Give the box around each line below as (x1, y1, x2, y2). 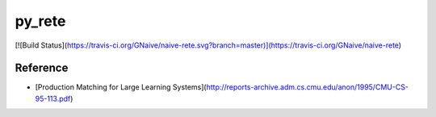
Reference (15, 61, 69, 75)
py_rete (15, 12, 66, 30)
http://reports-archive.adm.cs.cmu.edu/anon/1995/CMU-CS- (206, 82, 409, 92)
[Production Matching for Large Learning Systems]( (35, 82, 207, 92)
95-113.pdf (35, 94, 71, 103)
